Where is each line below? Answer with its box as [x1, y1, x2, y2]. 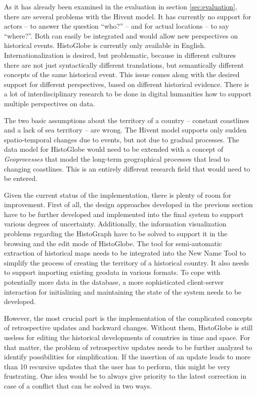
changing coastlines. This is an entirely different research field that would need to [4, 163, 250, 174]
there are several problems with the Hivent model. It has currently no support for [4, 11, 251, 21]
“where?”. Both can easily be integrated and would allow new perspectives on [4, 30, 238, 41]
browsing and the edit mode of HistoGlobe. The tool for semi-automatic [4, 238, 222, 248]
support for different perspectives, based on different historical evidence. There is [4, 79, 249, 89]
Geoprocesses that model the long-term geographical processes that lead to [4, 153, 230, 164]
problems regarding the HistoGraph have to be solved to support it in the [4, 228, 227, 239]
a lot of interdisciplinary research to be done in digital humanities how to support [4, 88, 252, 99]
